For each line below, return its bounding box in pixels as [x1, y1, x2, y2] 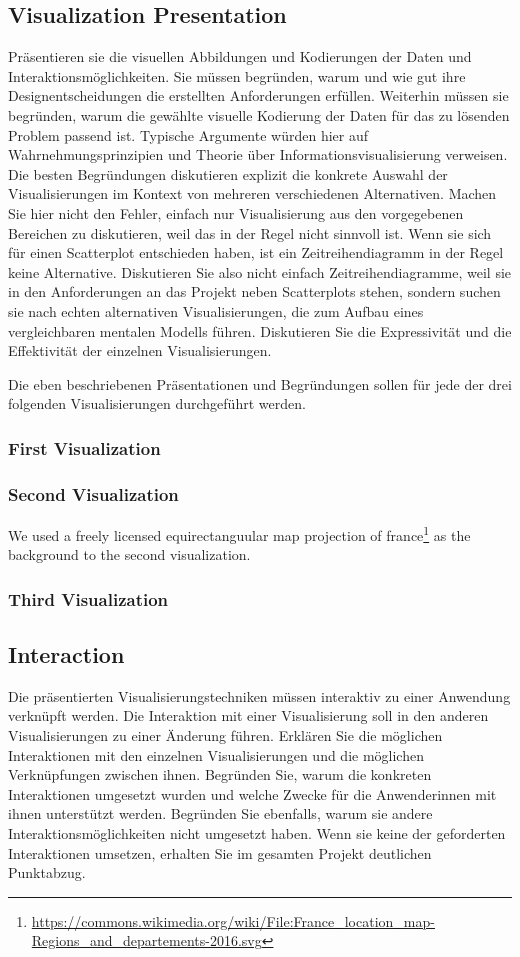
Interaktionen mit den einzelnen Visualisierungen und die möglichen [8, 744, 424, 765]
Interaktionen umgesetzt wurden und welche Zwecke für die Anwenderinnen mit [8, 783, 497, 804]
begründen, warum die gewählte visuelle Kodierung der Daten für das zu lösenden [8, 104, 510, 125]
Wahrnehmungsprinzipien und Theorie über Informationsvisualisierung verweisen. [8, 144, 508, 165]
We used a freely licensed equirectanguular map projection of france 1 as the [8, 521, 471, 545]
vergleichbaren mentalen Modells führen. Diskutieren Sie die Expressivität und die [8, 320, 512, 341]
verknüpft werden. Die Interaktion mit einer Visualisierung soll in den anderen [8, 705, 489, 726]
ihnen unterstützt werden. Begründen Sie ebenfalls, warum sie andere [8, 803, 433, 824]
